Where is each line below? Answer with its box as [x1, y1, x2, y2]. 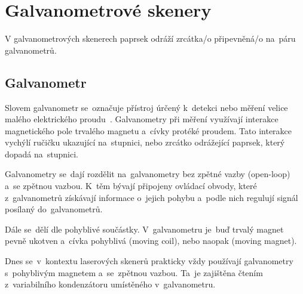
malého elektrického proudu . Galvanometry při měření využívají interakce [5, 113, 278, 125]
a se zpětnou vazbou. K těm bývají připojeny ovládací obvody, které [5, 180, 257, 192]
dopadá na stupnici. [5, 147, 79, 160]
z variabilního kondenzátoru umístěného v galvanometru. [5, 278, 216, 290]
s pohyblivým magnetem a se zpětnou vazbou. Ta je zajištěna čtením [5, 266, 263, 278]
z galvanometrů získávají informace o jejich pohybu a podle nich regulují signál [5, 191, 298, 203]
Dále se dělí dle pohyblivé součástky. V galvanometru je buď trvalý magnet [5, 222, 284, 235]
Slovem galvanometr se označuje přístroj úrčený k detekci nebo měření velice [5, 101, 288, 113]
